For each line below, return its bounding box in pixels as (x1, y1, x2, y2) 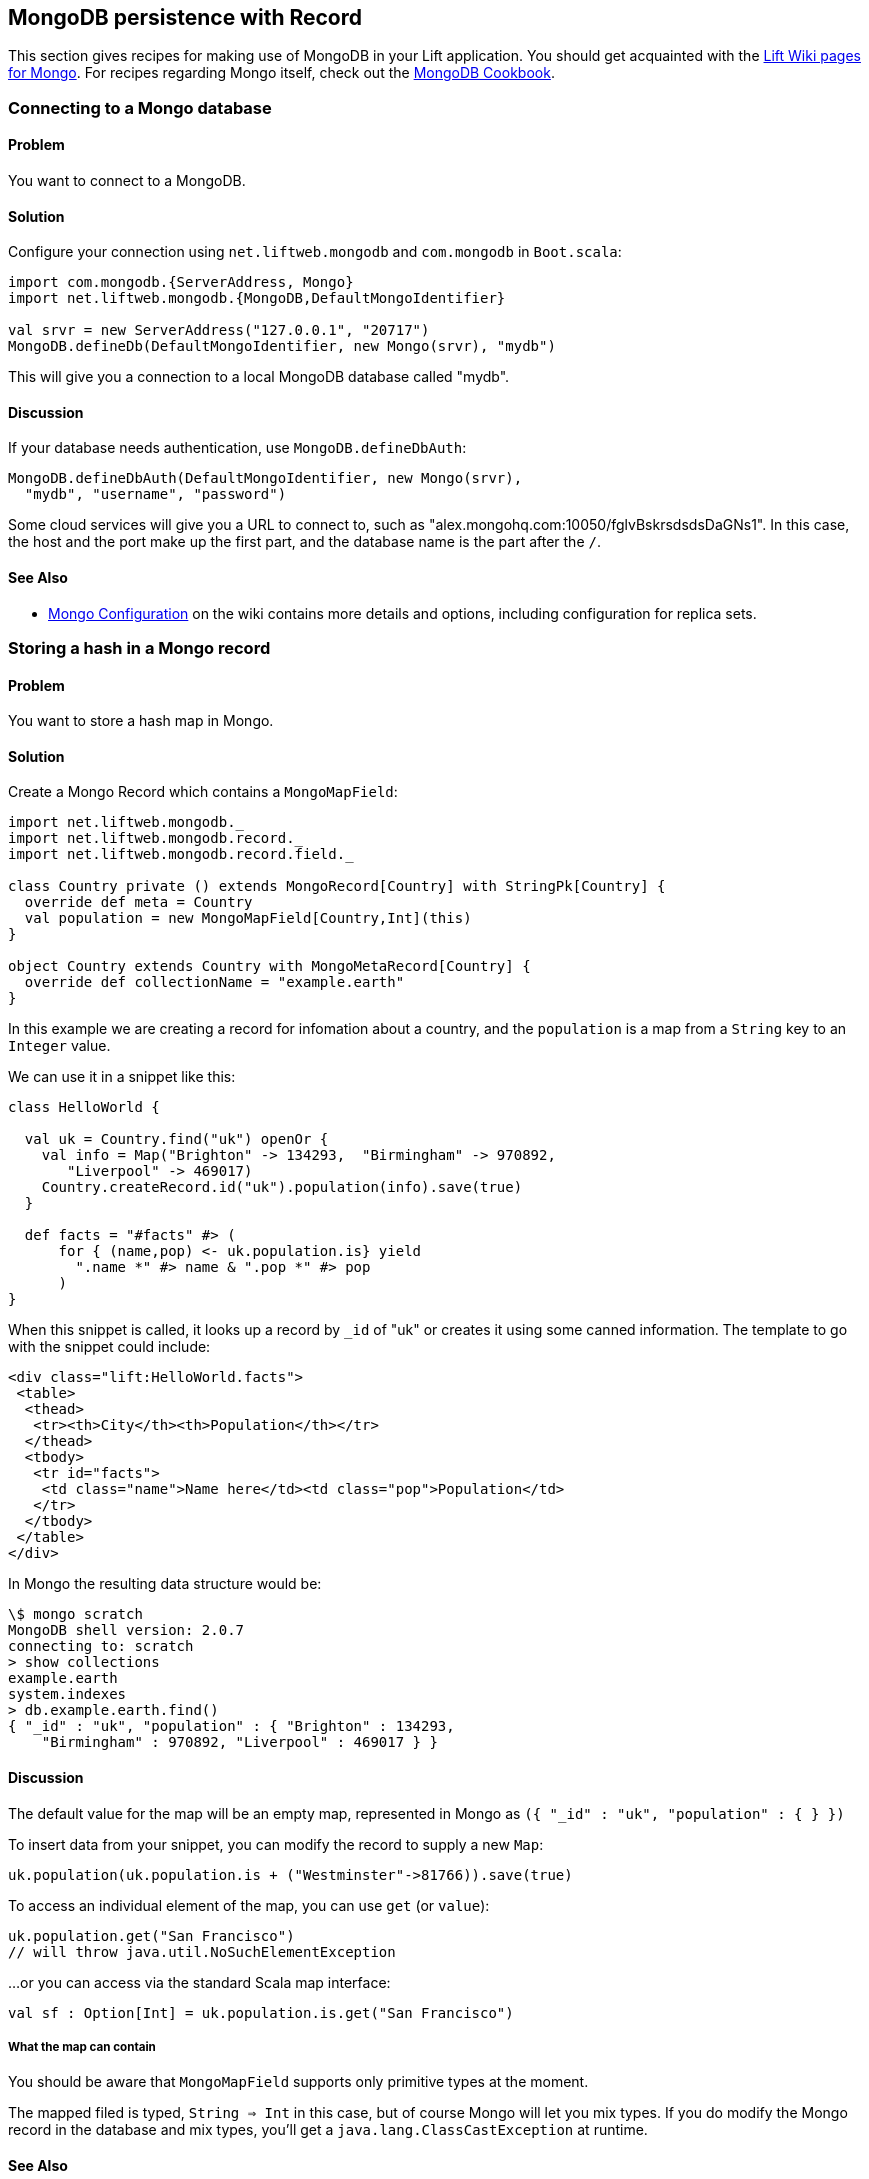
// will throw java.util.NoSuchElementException (8, 1943, 396, 1960)
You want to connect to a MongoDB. (8, 172, 246, 190)
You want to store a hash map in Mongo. (8, 712, 274, 730)
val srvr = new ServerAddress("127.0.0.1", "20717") (8, 322, 430, 339)
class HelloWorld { (8, 1099, 160, 1116)
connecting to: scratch (8, 1638, 194, 1655)
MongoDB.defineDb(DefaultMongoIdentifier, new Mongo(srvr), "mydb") (8, 338, 556, 355)
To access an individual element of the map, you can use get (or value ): (8, 1896, 490, 1914)
